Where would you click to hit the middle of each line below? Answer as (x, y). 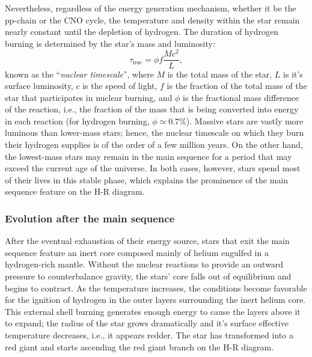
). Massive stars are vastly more (245, 121)
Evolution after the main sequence (90, 218)
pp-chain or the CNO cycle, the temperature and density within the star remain (152, 20)
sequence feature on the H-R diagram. (75, 191)
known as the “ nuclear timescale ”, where (79, 74)
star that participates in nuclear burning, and (89, 97)
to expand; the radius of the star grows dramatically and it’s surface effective (147, 323)
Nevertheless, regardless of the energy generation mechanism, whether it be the (151, 8)
